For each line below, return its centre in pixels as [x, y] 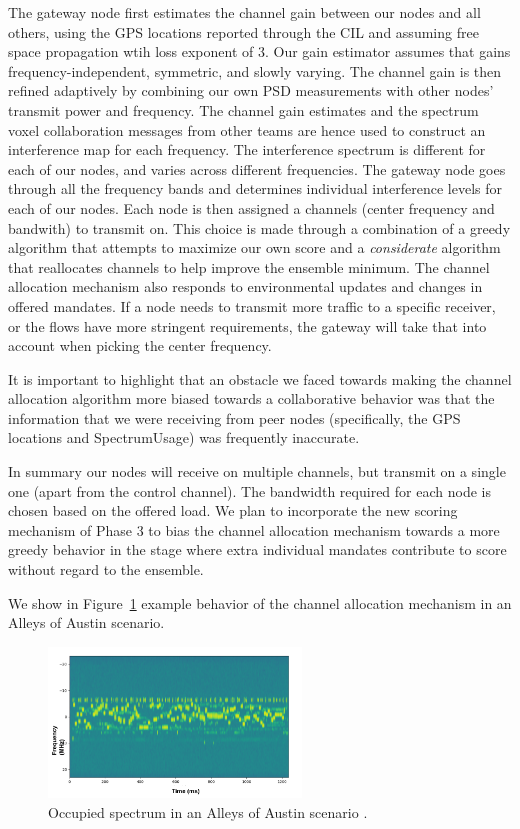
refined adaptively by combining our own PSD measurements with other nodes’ [251, 90]
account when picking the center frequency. [140, 345]
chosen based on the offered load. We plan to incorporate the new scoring [233, 510]
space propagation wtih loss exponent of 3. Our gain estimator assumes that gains [259, 51]
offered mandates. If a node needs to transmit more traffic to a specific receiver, [252, 305]
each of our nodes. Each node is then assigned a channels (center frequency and [251, 207]
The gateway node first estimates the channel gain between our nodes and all [244, 12]
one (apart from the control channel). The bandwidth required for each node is [249, 490]
